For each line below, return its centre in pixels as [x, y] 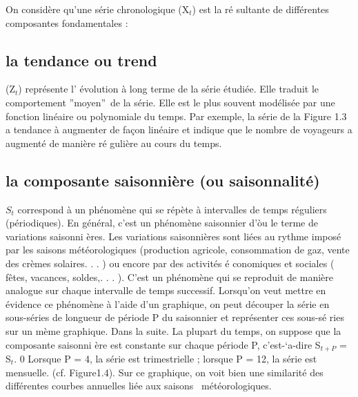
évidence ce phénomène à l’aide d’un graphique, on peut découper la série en [168, 303]
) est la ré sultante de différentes [260, 9]
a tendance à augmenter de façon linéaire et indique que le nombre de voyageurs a [179, 129]
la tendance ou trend [81, 60]
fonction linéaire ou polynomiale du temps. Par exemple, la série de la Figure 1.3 [176, 116]
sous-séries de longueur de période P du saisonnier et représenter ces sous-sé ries [175, 317]
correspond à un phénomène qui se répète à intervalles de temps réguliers [172, 209]
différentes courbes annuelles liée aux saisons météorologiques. [139, 386]
